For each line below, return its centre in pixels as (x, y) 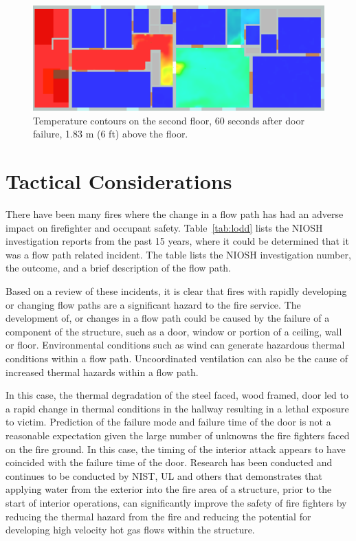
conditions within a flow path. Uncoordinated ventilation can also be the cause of (177, 358)
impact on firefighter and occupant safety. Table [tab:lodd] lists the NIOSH (164, 227)
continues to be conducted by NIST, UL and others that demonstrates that (164, 475)
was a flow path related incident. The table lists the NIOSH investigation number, (178, 254)
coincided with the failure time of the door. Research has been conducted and (169, 462)
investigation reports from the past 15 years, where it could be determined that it (177, 241)
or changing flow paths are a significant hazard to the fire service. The (153, 304)
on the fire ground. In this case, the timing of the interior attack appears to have (176, 449)
